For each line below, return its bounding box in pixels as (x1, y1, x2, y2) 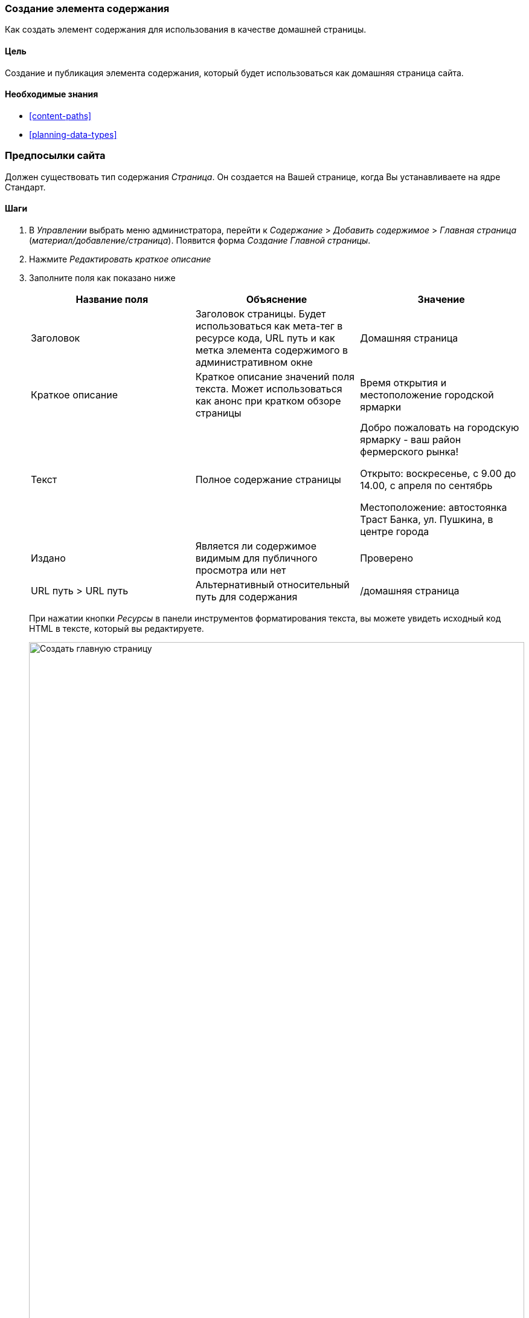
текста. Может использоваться (195, 382, 342, 395)
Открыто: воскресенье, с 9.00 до (360, 467, 516, 479)
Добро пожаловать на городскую (360, 421, 519, 433)
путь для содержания (195, 590, 298, 603)
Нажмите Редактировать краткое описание (29, 253, 211, 264)
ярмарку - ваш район (360, 433, 461, 446)
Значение (417, 293, 465, 305)
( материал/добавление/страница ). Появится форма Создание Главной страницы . (29, 235, 371, 245)
